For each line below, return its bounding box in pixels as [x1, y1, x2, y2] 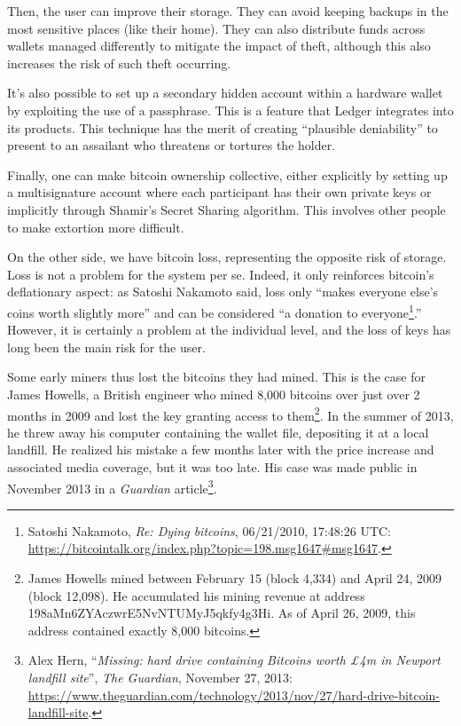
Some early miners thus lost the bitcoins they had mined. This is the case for [7, 367, 426, 386]
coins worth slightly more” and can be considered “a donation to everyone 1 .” [7, 300, 422, 321]
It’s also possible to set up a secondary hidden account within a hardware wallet [7, 83, 443, 102]
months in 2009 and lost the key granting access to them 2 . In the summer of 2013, [7, 403, 454, 424]
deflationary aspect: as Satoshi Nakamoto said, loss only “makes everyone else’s [7, 282, 439, 301]
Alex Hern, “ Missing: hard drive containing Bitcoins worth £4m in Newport [27, 651, 441, 669]
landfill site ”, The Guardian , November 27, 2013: [27, 667, 293, 686]
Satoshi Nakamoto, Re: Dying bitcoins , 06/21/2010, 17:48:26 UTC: [27, 521, 392, 540]
